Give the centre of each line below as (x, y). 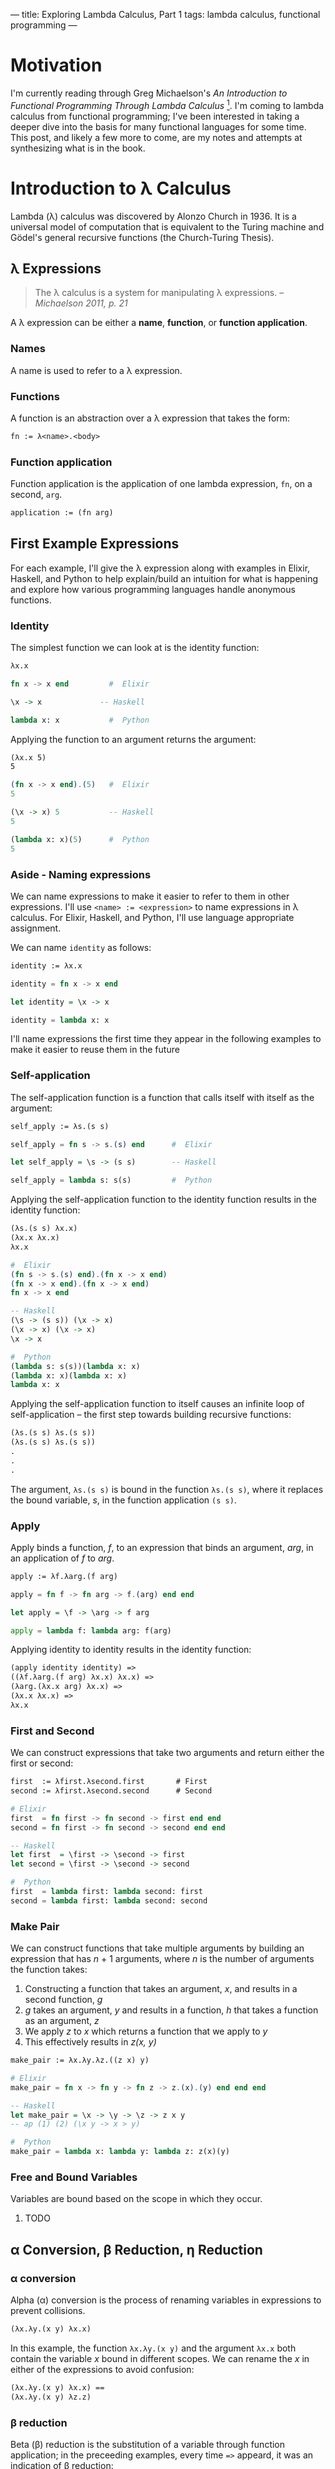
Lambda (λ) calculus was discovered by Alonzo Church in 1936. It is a (153, 216)
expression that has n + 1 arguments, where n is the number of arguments (162, 1959)
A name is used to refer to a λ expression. (96, 370)
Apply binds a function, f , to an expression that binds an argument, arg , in (162, 1547)
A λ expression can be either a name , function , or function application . (159, 323)
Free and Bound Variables (74, 2177)
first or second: (42, 1763)
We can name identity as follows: (81, 947)
